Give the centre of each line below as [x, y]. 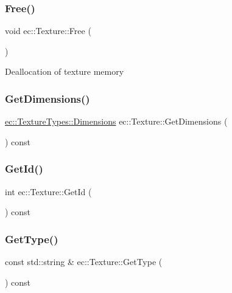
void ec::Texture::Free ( [48, 31]
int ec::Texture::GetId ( [48, 191]
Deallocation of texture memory [65, 71]
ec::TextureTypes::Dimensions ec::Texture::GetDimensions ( [116, 121]
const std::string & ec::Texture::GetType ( [84, 262]
